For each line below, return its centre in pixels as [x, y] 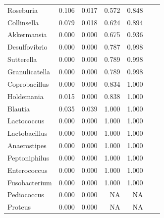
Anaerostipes [27, 145]
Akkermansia [27, 34]
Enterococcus [27, 170]
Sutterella [22, 59]
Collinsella [23, 22]
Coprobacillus [28, 83]
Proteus [19, 207]
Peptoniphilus [28, 157]
